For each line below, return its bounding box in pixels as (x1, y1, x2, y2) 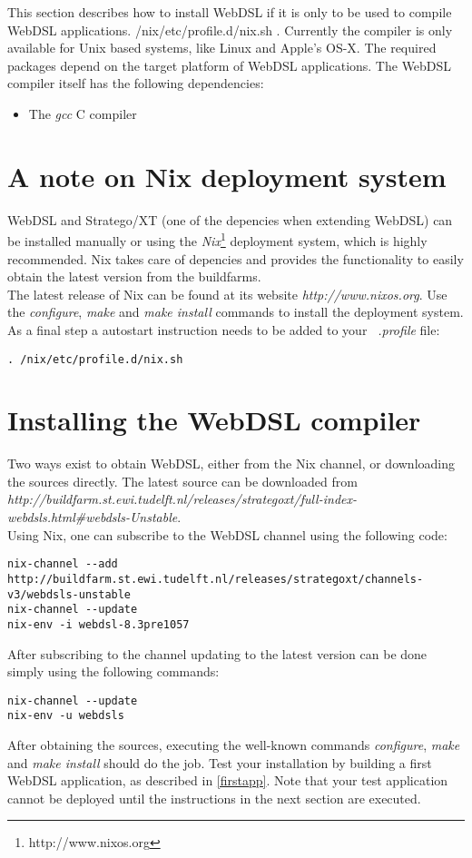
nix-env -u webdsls (7, 709, 124, 723)
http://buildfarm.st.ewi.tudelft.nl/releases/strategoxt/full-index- (7, 489, 357, 508)
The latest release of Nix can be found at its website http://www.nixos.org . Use (7, 284, 447, 303)
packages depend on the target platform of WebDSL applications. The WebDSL (7, 55, 452, 74)
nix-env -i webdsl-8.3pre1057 (7, 617, 190, 631)
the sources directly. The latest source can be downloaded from (7, 471, 358, 490)
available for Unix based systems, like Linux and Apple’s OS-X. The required (7, 38, 437, 57)
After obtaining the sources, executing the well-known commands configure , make (7, 735, 460, 754)
